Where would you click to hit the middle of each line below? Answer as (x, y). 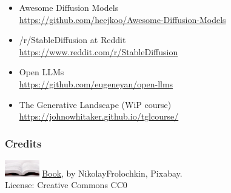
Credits (23, 143)
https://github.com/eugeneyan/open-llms (96, 83)
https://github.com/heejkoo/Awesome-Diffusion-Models (122, 19)
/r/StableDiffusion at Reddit (72, 40)
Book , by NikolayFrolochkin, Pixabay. (112, 173)
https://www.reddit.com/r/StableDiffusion (99, 51)
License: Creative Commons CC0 (66, 185)
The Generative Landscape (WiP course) (95, 104)
